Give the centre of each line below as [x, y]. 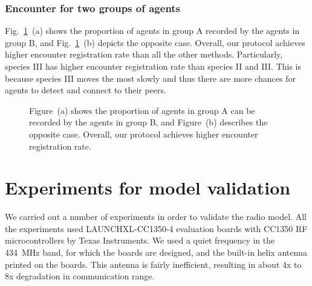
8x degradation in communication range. [80, 276]
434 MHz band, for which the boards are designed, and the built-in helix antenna [156, 252]
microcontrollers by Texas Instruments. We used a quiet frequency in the [140, 240]
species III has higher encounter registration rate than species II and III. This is [153, 66]
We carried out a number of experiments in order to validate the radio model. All [156, 217]
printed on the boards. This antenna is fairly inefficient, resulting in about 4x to [153, 264]
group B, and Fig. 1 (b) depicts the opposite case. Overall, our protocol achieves [155, 42]
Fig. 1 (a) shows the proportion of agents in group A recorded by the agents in [152, 31]
